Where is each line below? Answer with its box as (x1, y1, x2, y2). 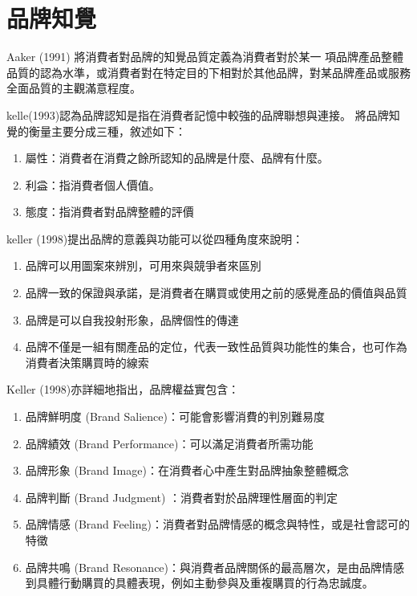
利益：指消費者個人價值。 (25, 176, 160, 193)
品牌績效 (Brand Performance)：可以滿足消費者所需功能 (25, 435, 314, 451)
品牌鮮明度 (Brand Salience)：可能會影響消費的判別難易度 (25, 408, 325, 425)
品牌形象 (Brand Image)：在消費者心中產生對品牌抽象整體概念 (25, 462, 349, 479)
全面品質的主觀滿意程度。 (6, 80, 141, 96)
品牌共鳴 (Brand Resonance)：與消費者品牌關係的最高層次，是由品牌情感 (25, 558, 405, 575)
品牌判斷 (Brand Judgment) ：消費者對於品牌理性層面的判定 (25, 488, 338, 505)
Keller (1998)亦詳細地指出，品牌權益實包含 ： (6, 381, 240, 398)
